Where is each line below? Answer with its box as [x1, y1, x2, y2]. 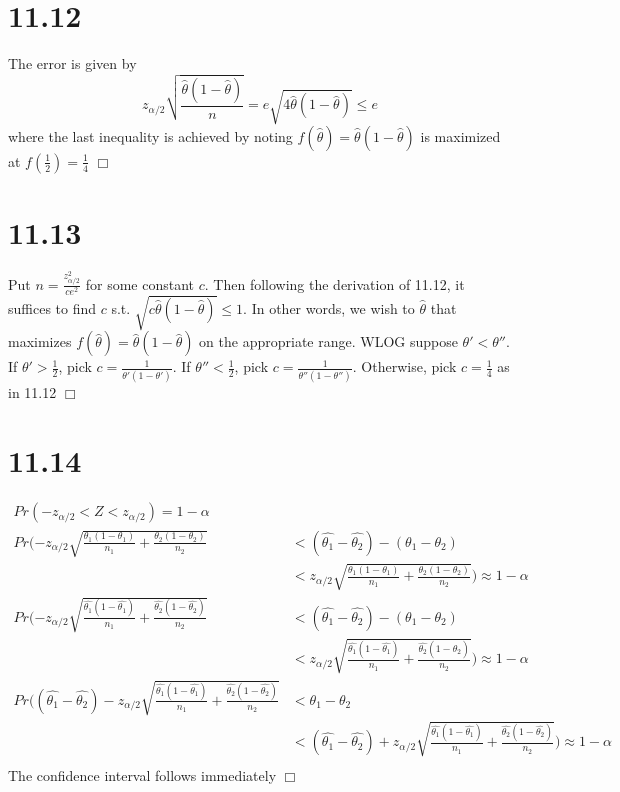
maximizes [8, 331, 72, 352]
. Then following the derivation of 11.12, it [204, 273, 465, 294]
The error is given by [8, 53, 137, 74]
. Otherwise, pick [352, 356, 457, 377]
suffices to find [8, 297, 97, 318]
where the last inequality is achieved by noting [8, 125, 293, 146]
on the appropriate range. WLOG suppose [199, 331, 458, 352]
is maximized [420, 125, 501, 146]
